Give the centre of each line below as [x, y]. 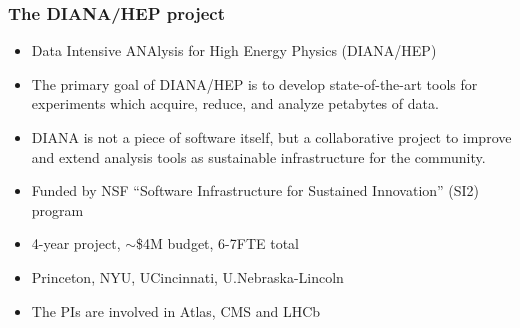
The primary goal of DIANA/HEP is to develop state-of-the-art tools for [254, 83]
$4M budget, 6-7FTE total [218, 243]
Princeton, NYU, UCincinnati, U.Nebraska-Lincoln [187, 276]
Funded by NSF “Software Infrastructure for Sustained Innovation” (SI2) [255, 190]
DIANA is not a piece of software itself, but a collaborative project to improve [271, 137]
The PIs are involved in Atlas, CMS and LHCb [176, 310]
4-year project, [76, 243]
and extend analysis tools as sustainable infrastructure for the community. [258, 156]
